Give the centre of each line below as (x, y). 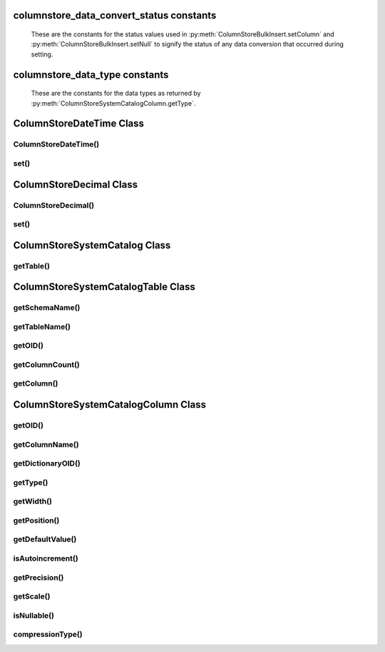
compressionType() (48, 634)
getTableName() (42, 326)
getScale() (32, 596)
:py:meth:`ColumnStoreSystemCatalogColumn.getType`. (113, 103)
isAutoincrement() (46, 558)
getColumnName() (46, 444)
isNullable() (34, 616)
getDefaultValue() (45, 539)
